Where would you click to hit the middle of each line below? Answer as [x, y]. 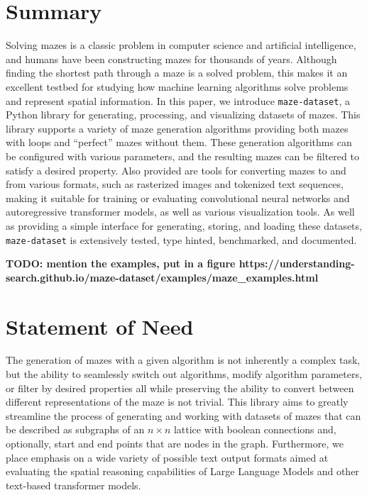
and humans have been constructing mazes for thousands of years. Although [171, 59]
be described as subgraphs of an [75, 429]
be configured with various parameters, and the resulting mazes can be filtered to [182, 156]
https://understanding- [297, 263]
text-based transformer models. [73, 485]
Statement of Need [100, 326]
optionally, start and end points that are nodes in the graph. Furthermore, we [175, 444]
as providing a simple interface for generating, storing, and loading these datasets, [184, 225]
